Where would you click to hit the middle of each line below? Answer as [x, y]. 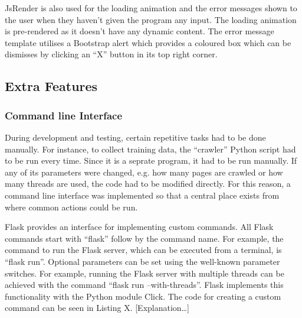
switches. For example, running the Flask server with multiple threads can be [145, 273]
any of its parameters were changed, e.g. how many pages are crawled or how [144, 172]
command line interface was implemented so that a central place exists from [142, 195]
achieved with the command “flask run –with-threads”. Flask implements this [144, 285]
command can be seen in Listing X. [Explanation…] [97, 308]
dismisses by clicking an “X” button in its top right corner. [111, 54]
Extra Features [51, 86]
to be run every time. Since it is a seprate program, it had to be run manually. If [151, 160]
